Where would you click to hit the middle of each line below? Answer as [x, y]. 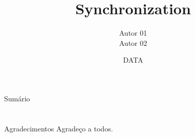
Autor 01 [133, 33]
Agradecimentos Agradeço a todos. [59, 128]
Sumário [17, 98]
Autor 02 [133, 43]
